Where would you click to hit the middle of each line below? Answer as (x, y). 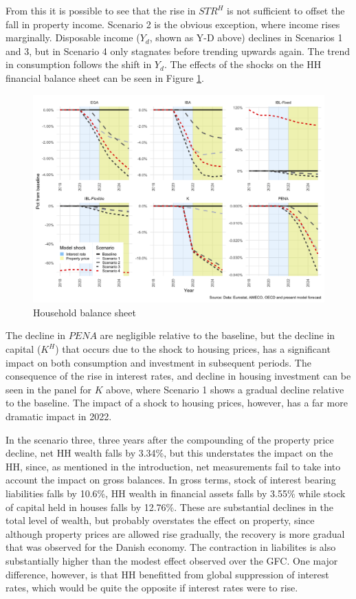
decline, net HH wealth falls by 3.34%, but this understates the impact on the (169, 453)
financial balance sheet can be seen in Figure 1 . (105, 77)
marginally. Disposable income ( (73, 37)
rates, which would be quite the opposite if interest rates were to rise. (152, 588)
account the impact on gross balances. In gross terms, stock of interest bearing (171, 480)
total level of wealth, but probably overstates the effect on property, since (160, 520)
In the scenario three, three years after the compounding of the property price (170, 439)
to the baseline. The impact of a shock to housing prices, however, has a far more (177, 403)
